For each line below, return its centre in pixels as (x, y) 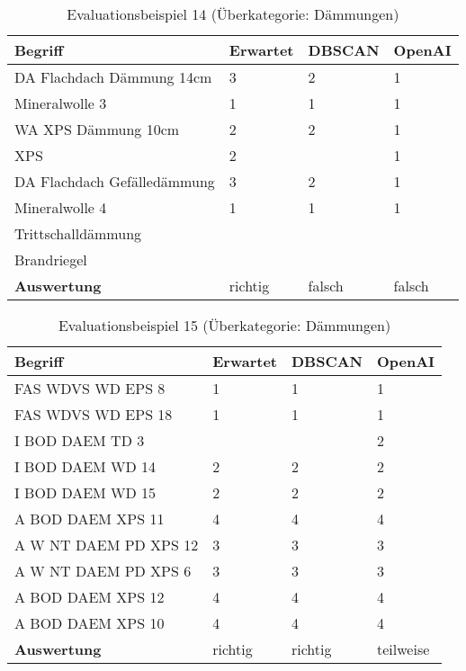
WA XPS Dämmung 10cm (97, 129)
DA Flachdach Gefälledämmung (115, 181)
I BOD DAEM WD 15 (85, 492)
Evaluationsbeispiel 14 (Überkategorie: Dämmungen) (233, 14)
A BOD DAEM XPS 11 (90, 519)
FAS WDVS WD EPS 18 (94, 414)
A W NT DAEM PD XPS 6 (103, 571)
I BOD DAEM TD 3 (80, 440)
